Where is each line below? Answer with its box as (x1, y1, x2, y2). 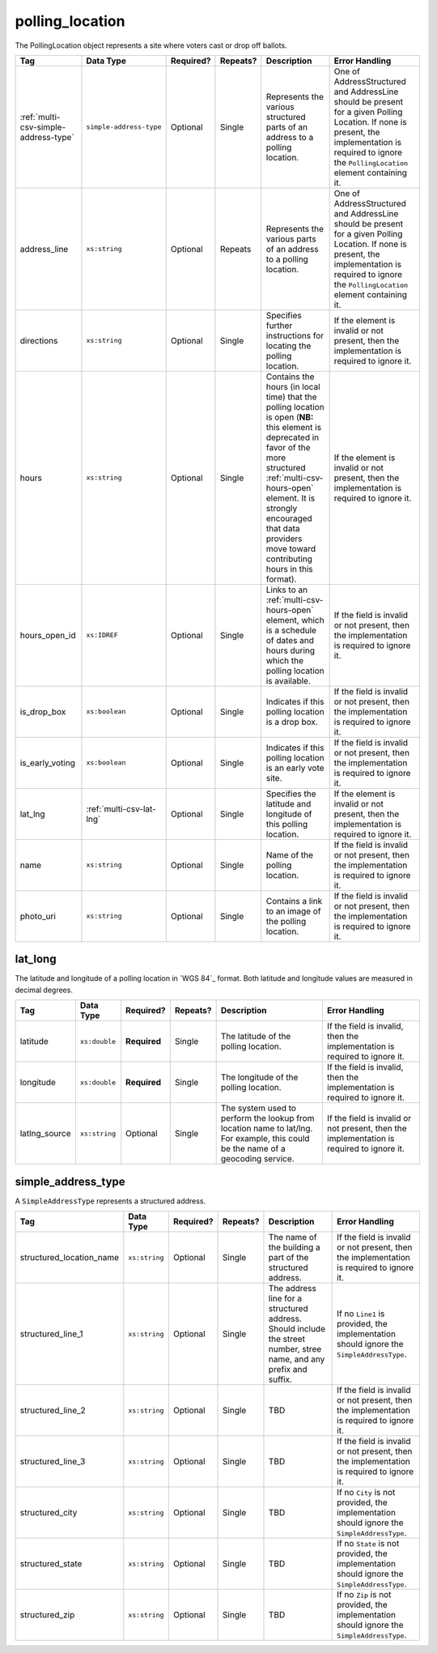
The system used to (220, 1102, 297, 1114)
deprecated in (265, 432, 320, 443)
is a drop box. (265, 716, 319, 727)
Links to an (265, 584, 308, 595)
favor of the (265, 441, 311, 453)
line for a (268, 1293, 303, 1304)
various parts (265, 233, 316, 245)
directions (19, 334, 58, 346)
